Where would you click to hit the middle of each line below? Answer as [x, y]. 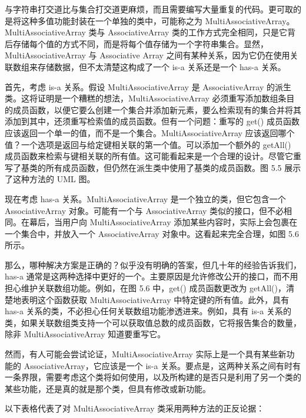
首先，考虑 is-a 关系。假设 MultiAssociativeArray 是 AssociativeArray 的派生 [148, 86]
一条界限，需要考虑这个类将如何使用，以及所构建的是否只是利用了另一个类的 [153, 377]
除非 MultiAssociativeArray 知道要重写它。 [85, 334]
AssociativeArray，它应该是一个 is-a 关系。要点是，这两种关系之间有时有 [162, 365]
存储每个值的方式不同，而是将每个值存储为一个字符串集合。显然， [140, 43]
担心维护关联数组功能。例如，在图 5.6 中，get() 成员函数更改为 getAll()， [145, 288]
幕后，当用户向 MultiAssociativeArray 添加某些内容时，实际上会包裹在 [163, 222]
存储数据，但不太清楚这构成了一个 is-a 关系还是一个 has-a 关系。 [162, 66]
